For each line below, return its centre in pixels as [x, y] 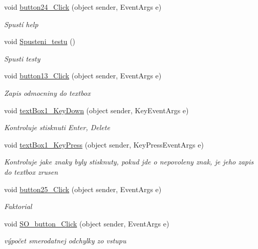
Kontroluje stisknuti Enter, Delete [57, 127]
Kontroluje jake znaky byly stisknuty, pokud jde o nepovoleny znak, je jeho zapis [129, 162]
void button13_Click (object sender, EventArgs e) [83, 76]
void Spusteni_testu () [40, 41]
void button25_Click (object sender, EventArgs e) [83, 189]
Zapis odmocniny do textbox [47, 92]
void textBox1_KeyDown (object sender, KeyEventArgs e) [96, 110]
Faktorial [18, 206]
